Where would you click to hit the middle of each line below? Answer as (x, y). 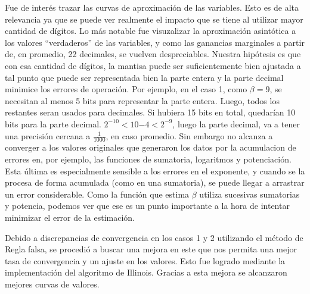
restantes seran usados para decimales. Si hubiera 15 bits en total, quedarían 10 (150, 112)
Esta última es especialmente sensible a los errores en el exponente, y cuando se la (155, 171)
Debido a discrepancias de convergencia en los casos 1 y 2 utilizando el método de (154, 237)
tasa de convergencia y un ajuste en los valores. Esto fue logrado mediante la (145, 260)
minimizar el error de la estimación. (70, 217)
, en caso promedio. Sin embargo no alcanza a (189, 135)
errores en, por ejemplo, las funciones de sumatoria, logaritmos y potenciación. (148, 159)
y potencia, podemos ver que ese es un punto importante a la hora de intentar (147, 206)
